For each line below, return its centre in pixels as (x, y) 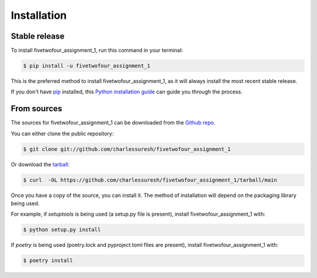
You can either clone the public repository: (62, 133)
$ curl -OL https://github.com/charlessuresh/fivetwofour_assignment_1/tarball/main (150, 180)
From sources (37, 109)
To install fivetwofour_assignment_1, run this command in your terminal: (97, 51)
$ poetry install (48, 261)
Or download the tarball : (40, 164)
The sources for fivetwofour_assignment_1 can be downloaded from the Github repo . (113, 123)
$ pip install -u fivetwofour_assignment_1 (87, 66)
